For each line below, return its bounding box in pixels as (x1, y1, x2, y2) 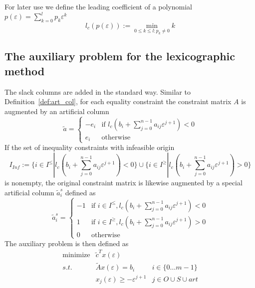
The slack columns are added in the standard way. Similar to (4, 86, 191, 97)
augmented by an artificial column (4, 106, 109, 116)
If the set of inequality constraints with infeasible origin (4, 142, 175, 152)
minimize (62, 252, 90, 259)
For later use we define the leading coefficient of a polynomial (4, 1, 192, 11)
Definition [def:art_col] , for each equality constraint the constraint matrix (4, 96, 232, 107)
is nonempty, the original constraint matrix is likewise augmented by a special (4, 177, 243, 188)
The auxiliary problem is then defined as (4, 238, 129, 248)
